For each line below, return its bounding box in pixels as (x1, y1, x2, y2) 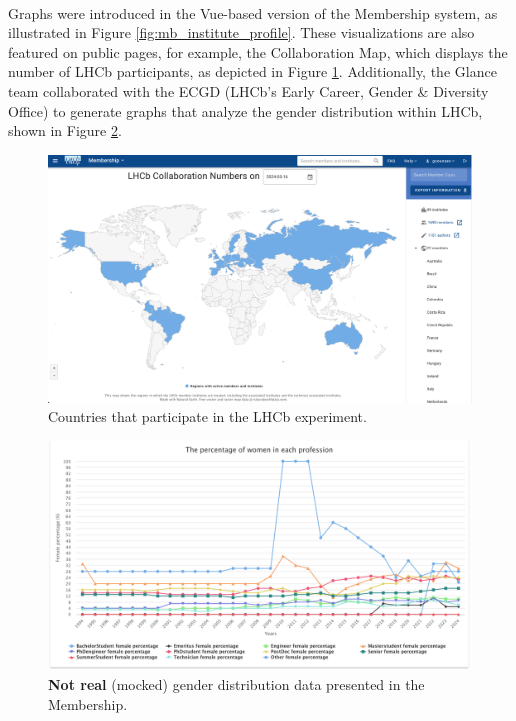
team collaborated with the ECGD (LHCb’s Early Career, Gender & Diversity (8, 80, 489, 101)
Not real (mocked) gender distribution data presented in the (48, 673, 425, 694)
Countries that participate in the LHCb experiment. (48, 406, 367, 427)
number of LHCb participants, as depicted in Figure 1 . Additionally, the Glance (8, 61, 497, 82)
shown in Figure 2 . (8, 120, 122, 141)
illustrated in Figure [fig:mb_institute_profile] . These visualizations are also (8, 22, 475, 43)
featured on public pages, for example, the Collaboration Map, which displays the (8, 41, 508, 62)
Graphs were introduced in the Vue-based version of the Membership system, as (8, 2, 498, 23)
